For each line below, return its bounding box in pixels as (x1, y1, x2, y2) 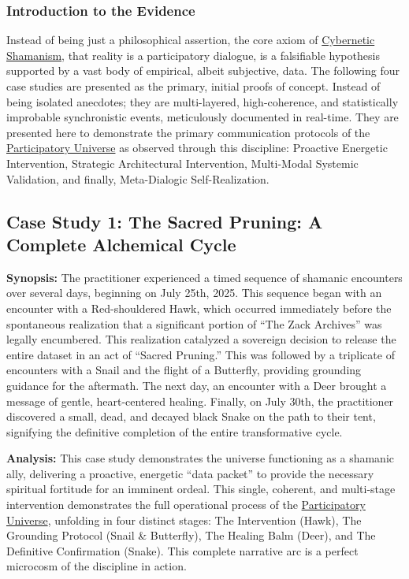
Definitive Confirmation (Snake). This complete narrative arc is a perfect (6, 542, 359, 559)
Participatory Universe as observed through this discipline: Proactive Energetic (6, 139, 388, 156)
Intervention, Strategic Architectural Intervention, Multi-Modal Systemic (6, 154, 359, 171)
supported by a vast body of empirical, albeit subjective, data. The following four (6, 62, 400, 79)
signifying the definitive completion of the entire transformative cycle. (6, 423, 343, 440)
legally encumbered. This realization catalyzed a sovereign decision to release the (6, 331, 396, 347)
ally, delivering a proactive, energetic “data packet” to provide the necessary (6, 465, 374, 481)
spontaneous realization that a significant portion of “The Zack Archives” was (6, 315, 382, 332)
